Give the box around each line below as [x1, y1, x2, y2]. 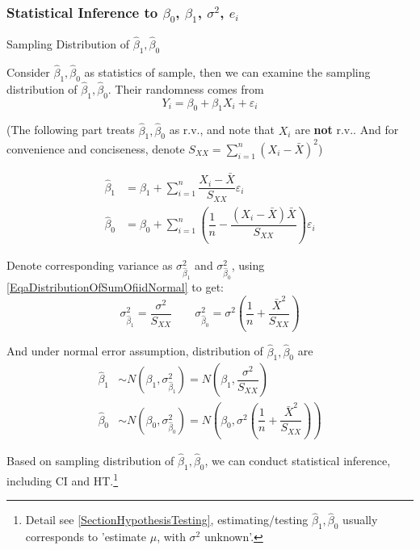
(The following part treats [6, 121, 135, 138]
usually [342, 511, 378, 528]
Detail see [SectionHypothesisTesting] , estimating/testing [25, 511, 309, 528]
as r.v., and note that [169, 121, 275, 138]
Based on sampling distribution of [6, 452, 174, 469]
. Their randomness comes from [107, 80, 264, 97]
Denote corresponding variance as [6, 256, 173, 273]
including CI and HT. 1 [6, 469, 119, 489]
